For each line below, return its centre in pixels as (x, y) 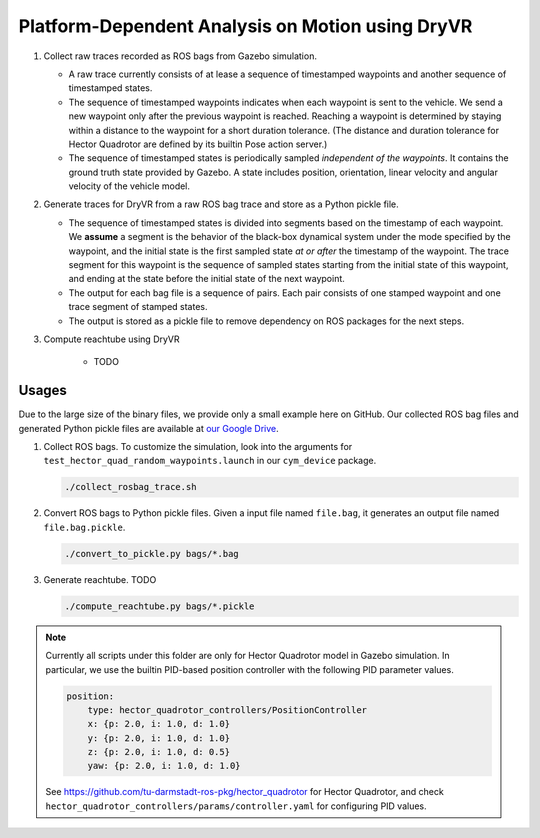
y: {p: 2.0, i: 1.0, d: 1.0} (158, 738)
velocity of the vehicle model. (129, 186)
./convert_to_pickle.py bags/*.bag (151, 553)
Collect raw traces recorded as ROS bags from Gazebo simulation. (180, 56)
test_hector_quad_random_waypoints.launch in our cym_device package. (210, 461)
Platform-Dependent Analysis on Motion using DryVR (245, 26)
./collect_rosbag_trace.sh (130, 487)
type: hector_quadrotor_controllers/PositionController (227, 709)
